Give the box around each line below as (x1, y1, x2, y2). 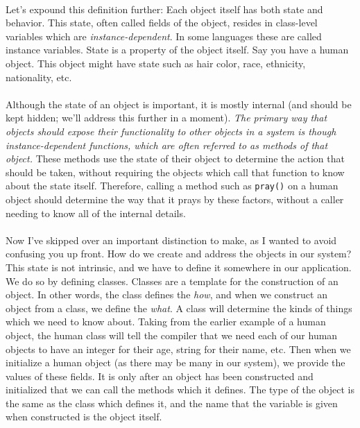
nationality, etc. (6, 69, 72, 84)
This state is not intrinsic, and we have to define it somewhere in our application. (6, 259, 352, 274)
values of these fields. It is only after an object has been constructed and (6, 368, 314, 383)
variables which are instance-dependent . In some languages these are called (6, 28, 322, 43)
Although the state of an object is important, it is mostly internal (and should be (6, 96, 352, 111)
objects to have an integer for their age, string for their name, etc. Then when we (6, 341, 351, 356)
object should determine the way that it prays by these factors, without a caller (6, 191, 344, 206)
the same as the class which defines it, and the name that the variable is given (6, 395, 338, 410)
